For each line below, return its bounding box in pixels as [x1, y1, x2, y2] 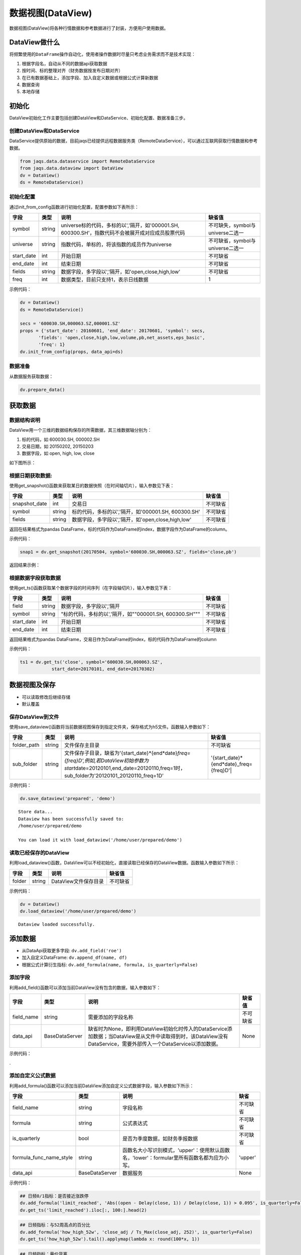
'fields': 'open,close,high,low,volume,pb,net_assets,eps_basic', [38, 335, 205, 341]
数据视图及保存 [9, 681, 56, 689]
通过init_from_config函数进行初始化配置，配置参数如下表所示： [9, 204, 139, 210]
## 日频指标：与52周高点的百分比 [20, 1222, 90, 1228]
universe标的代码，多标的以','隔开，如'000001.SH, [61, 222, 180, 229]
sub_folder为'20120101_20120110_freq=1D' [64, 772, 164, 779]
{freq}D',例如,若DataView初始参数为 [64, 757, 149, 764]
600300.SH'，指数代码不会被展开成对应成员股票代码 [61, 229, 185, 236]
